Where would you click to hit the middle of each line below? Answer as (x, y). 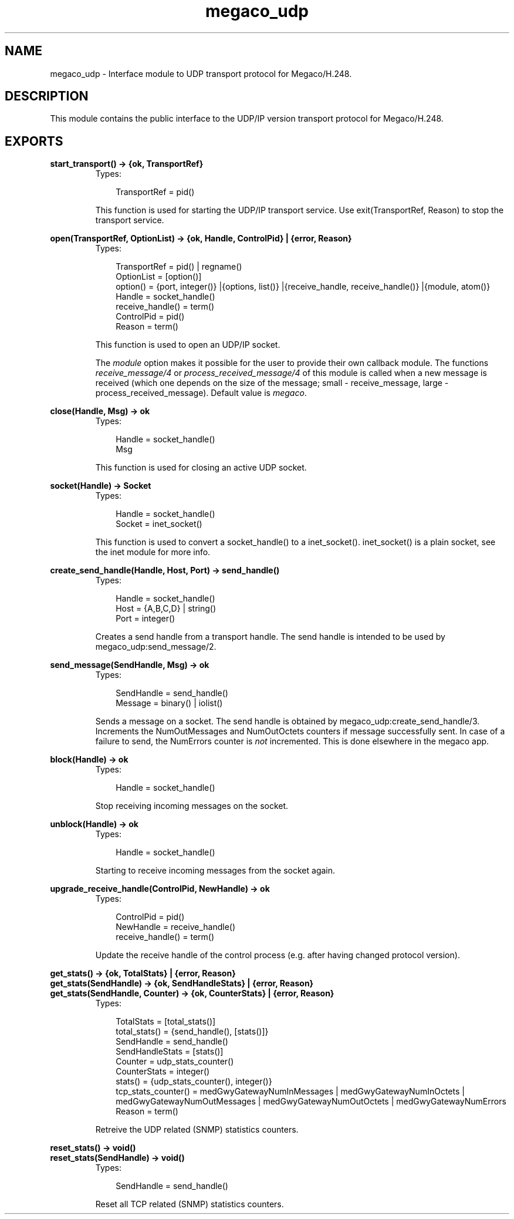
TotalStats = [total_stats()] (166, 1022)
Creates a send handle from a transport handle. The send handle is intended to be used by (270, 637)
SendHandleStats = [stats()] (170, 1052)
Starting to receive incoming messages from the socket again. (215, 871)
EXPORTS (34, 141)
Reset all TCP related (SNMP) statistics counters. (190, 1204)
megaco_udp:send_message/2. (156, 647)
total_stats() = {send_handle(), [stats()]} (192, 1032)
